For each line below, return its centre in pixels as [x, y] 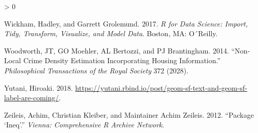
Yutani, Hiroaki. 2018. [39, 87]
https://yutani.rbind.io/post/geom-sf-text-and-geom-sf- [161, 87]
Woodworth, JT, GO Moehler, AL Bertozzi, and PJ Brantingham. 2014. [117, 50]
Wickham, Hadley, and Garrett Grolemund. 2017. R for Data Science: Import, [126, 23]
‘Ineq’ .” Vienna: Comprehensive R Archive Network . [84, 125]
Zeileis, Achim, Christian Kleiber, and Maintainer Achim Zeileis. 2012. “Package [129, 114]
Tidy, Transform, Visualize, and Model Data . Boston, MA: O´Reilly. [111, 33]
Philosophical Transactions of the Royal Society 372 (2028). [96, 70]
